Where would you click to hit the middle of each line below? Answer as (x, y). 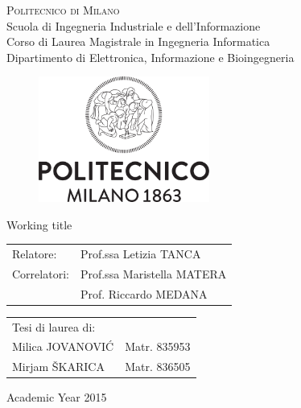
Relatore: (35, 254)
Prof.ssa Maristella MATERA (153, 273)
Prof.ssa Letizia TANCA (140, 254)
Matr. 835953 (158, 346)
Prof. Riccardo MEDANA (144, 293)
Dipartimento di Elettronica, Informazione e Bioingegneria (150, 57)
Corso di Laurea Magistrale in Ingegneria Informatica (138, 41)
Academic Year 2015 (57, 397)
